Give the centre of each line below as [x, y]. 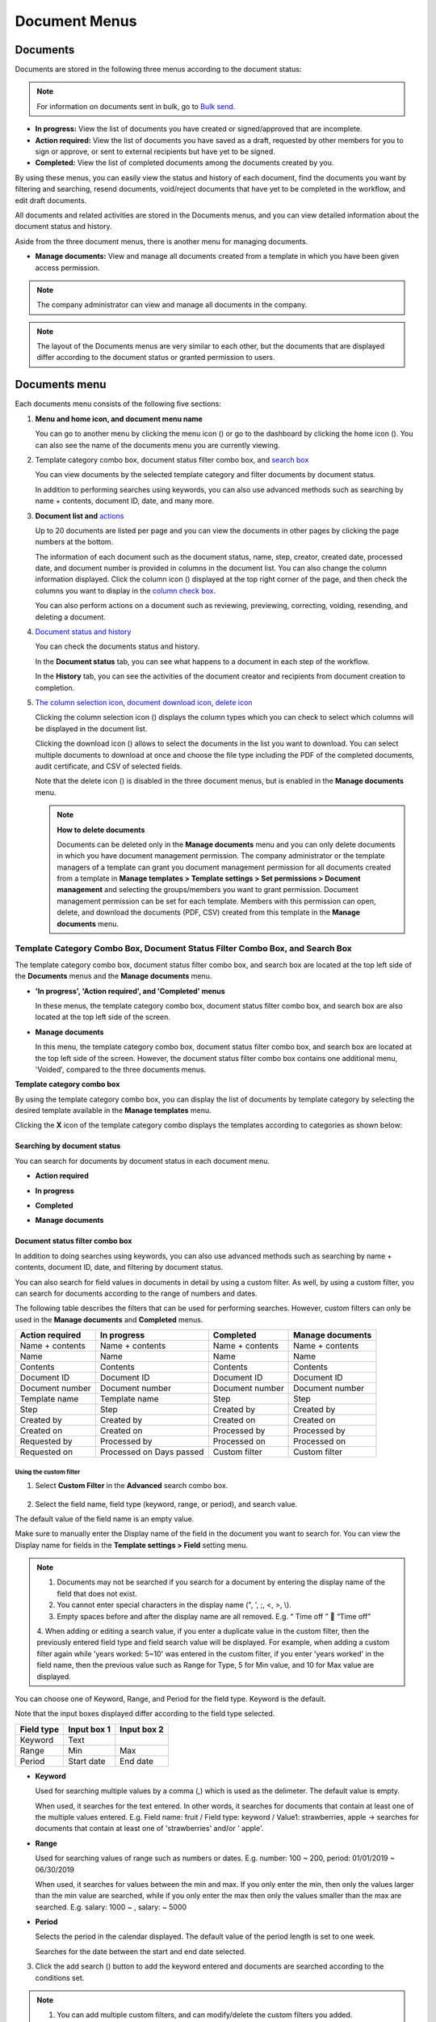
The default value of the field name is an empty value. [105, 1519]
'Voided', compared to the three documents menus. [121, 1069]
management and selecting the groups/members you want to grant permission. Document [208, 890]
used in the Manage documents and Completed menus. [109, 1319]
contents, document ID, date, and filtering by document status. [119, 1267]
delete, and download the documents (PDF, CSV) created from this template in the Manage [209, 912]
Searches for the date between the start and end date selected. [140, 1951]
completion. [55, 687]
